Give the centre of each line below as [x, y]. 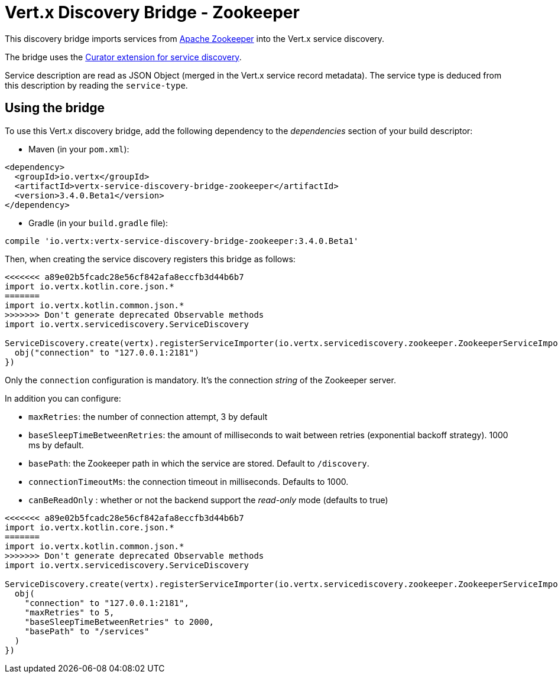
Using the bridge [55, 108]
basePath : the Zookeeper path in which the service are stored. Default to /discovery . [199, 463]
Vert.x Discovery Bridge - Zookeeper [152, 12]
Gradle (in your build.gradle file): [98, 223]
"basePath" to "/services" [87, 631]
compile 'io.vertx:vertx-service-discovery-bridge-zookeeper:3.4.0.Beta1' [182, 241]
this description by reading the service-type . [96, 85]
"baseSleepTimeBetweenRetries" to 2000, [119, 622]
